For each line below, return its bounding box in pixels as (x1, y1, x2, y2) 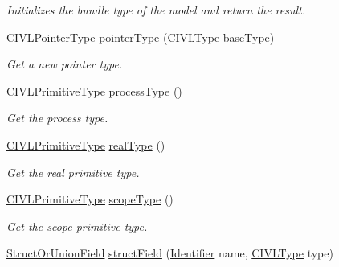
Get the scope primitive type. (6, 217, 148, 234)
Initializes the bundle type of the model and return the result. (6, 2, 306, 18)
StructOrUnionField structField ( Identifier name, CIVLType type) (6, 244, 333, 261)
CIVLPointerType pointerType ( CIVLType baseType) (6, 28, 275, 45)
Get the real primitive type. (6, 163, 140, 180)
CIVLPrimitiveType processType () (6, 82, 182, 99)
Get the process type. (6, 109, 108, 126)
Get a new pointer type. (6, 55, 123, 72)
